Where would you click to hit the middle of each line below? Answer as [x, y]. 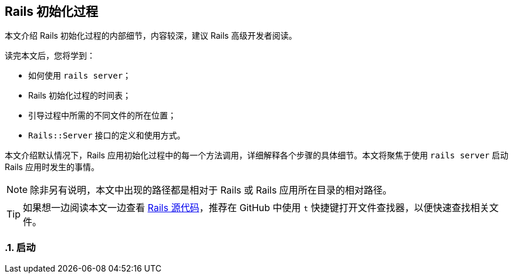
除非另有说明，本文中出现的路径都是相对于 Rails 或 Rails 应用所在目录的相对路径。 [211, 190]
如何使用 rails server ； [80, 76]
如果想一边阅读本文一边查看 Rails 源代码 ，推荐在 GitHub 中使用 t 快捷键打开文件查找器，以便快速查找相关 [256, 208]
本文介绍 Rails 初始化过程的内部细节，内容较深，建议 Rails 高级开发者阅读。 [151, 36]
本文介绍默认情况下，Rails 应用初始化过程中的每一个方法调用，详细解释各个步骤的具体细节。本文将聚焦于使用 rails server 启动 [256, 155]
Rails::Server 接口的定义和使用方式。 [107, 135]
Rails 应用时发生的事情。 [52, 167]
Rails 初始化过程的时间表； [80, 96]
